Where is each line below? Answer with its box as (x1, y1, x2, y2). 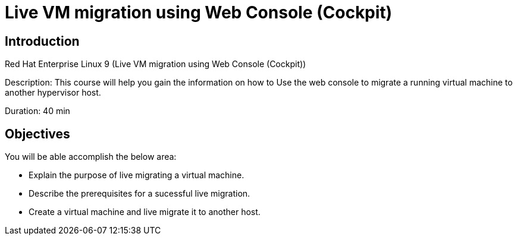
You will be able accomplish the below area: (5, 151, 177, 162)
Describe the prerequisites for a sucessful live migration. (29, 188, 250, 199)
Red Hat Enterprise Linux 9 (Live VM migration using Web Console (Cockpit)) (5, 59, 306, 70)
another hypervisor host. (5, 87, 101, 98)
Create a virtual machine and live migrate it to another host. (29, 207, 261, 217)
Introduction (5, 33, 80, 49)
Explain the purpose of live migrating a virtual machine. (29, 170, 245, 181)
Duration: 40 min (5, 106, 70, 116)
